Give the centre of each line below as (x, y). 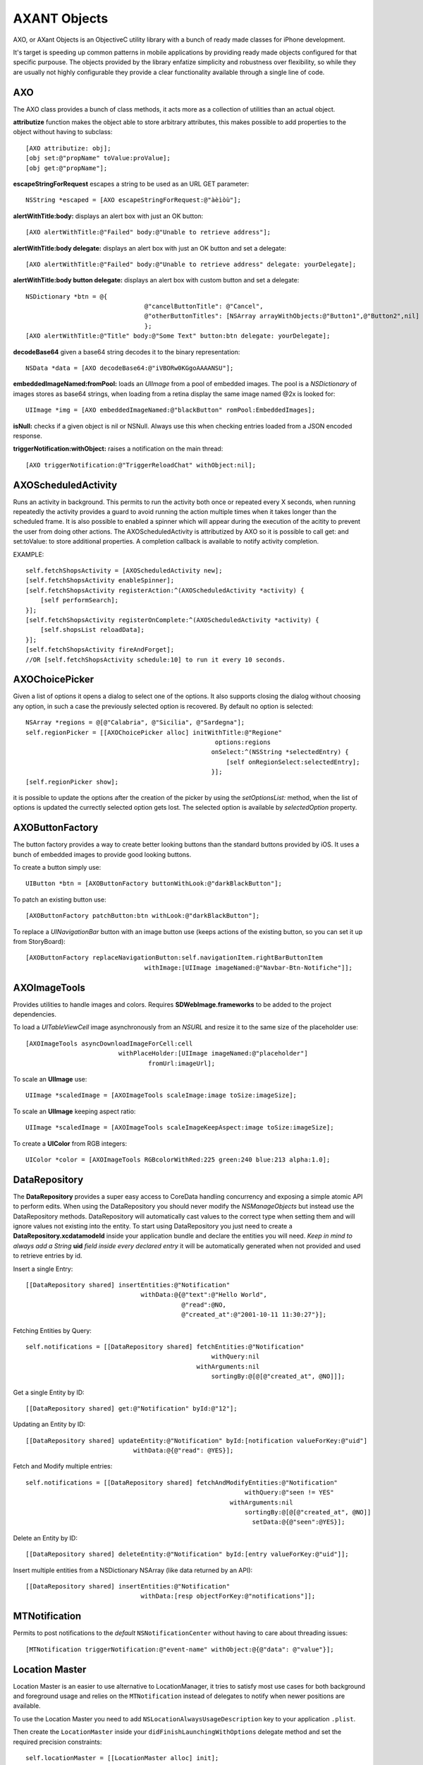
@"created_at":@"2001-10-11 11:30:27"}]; (254, 1315)
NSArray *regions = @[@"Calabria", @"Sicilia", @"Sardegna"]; (135, 723)
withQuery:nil (235, 1357)
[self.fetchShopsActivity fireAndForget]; (100, 650)
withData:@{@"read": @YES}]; (183, 1450)
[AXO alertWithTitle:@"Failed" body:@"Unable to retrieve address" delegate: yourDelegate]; (191, 264)
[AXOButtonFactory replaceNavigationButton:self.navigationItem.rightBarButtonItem (174, 958)
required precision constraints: (57, 1742)
